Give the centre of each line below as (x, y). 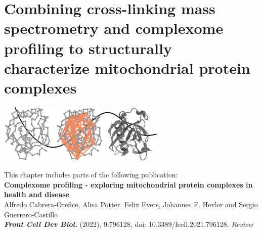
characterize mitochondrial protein (127, 67)
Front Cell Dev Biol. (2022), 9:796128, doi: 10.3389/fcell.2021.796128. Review (128, 224)
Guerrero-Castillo (31, 214)
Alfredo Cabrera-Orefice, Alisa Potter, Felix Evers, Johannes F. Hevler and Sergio (131, 204)
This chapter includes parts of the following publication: (91, 175)
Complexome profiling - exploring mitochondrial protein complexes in (128, 184)
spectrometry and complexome (114, 28)
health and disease (37, 194)
